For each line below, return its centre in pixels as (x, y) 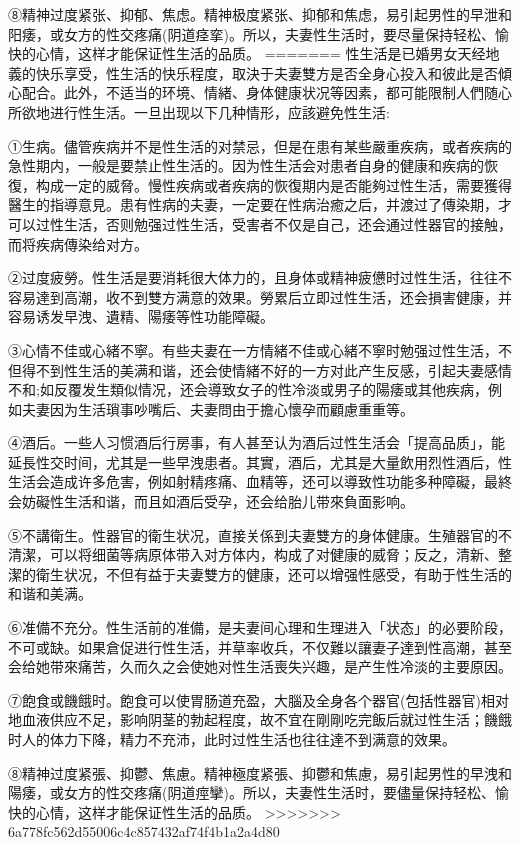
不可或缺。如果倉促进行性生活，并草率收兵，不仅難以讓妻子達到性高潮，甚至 (260, 646)
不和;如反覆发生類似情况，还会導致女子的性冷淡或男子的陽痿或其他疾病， (248, 389)
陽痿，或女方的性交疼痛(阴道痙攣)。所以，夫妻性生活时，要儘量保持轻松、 (251, 792)
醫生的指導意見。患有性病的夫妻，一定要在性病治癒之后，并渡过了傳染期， (253, 204)
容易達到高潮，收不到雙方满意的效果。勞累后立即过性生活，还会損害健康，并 (260, 296)
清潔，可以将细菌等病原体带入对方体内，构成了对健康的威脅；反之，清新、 (253, 554)
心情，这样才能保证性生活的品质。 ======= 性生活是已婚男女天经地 (267, 53)
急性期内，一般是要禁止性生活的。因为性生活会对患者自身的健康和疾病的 (246, 165)
